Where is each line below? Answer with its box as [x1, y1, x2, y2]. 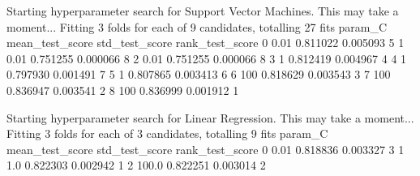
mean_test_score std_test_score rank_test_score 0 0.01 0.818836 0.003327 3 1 [6, 140, 405, 157]
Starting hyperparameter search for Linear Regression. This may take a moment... [6, 109, 414, 126]
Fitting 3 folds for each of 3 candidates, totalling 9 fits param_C [6, 125, 328, 142]
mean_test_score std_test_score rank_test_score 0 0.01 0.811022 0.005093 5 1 [6, 34, 405, 51]
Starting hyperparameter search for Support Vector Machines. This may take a [6, 2, 399, 19]
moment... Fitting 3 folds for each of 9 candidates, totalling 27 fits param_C [6, 18, 388, 35]
